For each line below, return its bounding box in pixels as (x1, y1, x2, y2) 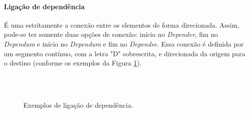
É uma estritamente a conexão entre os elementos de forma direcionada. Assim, (4, 19, 239, 30)
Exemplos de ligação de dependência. (23, 99, 133, 110)
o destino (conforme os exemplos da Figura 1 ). (4, 58, 141, 68)
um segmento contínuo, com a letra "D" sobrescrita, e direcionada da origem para (4, 48, 245, 58)
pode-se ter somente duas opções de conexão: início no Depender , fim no (4, 29, 218, 39)
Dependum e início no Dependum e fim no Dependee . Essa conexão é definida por (4, 38, 244, 48)
